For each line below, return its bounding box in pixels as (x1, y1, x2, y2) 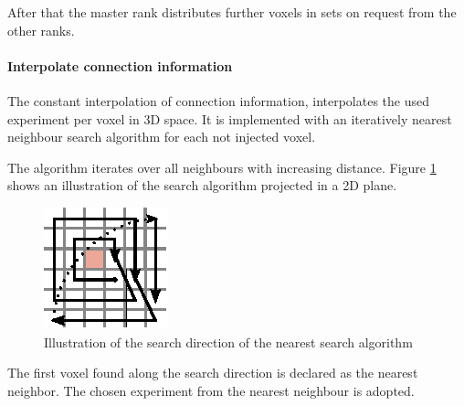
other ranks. (7, 20, 75, 39)
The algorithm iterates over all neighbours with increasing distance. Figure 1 (7, 157, 437, 176)
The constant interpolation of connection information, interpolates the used (7, 91, 429, 110)
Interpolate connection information (7, 56, 233, 75)
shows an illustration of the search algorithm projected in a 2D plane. (7, 176, 397, 195)
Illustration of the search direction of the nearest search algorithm (44, 332, 413, 351)
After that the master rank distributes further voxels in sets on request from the (7, 3, 457, 21)
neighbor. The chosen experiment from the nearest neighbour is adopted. (7, 380, 415, 400)
